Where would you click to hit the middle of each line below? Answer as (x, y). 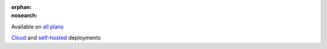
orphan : (21, 7)
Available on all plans (37, 27)
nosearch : (24, 16)
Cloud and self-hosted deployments (56, 38)
